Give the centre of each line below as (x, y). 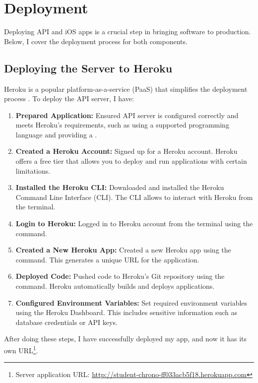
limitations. (33, 170)
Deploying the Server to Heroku (88, 68)
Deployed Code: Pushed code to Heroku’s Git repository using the (120, 276)
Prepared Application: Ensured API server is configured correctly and (127, 115)
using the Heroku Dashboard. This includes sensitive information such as (127, 312)
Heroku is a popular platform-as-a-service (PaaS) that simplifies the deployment (126, 89)
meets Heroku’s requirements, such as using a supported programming (122, 125)
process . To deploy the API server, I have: (69, 98)
